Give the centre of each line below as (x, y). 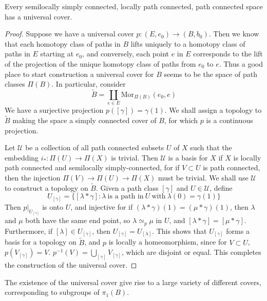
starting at (57, 54)
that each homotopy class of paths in (63, 43)
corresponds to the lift (228, 54)
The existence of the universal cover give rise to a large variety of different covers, (133, 282)
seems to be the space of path (211, 74)
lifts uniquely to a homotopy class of (188, 43)
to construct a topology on (46, 187)
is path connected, (232, 167)
